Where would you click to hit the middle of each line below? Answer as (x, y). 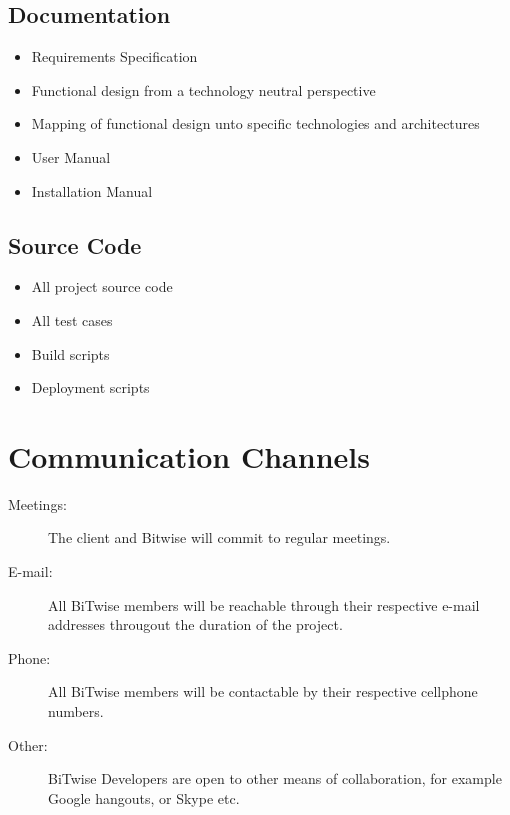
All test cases (72, 319)
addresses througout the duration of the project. (195, 624)
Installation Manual (92, 190)
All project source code (102, 286)
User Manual (71, 156)
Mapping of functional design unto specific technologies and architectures (255, 123)
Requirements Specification (114, 56)
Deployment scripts (90, 387)
